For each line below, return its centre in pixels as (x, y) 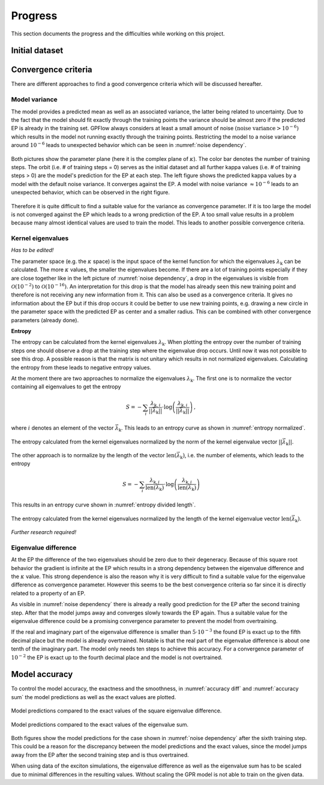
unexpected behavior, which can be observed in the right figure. (91, 193)
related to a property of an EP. (48, 593)
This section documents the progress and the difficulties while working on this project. (118, 34)
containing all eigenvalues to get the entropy (66, 386)
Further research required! (44, 532)
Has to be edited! (32, 250)
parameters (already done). (45, 320)
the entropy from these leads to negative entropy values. (81, 367)
